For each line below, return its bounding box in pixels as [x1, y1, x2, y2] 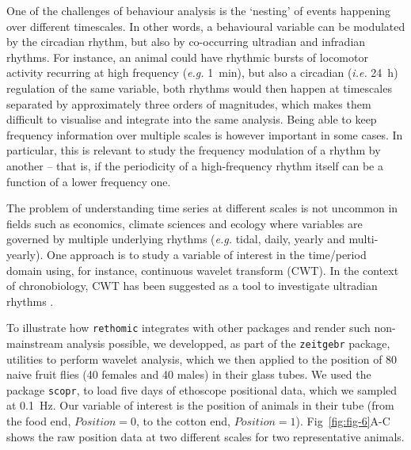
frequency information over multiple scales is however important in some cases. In [6, 126, 403, 143]
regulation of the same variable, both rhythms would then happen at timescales [6, 79, 392, 96]
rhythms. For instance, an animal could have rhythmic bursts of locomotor [6, 48, 368, 65]
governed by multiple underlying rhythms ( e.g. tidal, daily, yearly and [6, 231, 345, 247]
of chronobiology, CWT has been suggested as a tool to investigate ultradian [6, 277, 378, 294]
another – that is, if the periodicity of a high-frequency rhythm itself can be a [6, 157, 383, 174]
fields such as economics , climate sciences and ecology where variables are [6, 215, 363, 231]
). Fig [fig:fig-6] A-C [295, 413, 390, 429]
